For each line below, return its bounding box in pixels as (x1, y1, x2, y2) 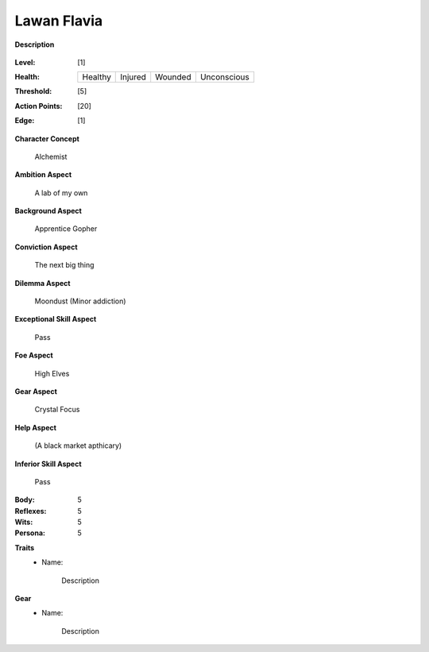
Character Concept (14, 133, 79, 143)
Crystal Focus (34, 405, 80, 415)
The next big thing (34, 260, 95, 270)
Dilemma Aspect (14, 278, 71, 287)
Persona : (14, 528, 45, 538)
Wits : (14, 517, 33, 527)
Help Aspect (14, 422, 57, 432)
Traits (14, 542, 35, 552)
